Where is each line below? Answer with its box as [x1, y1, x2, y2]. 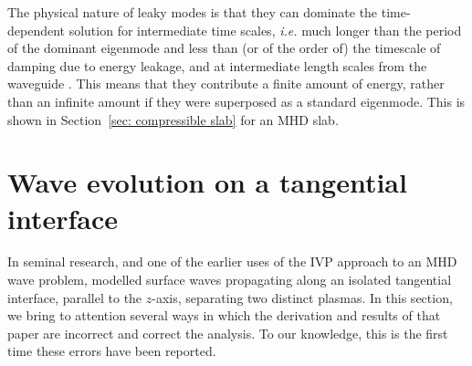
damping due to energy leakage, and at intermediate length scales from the [7, 56, 427, 75]
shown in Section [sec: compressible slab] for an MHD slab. [7, 110, 339, 129]
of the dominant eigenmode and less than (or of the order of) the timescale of [7, 38, 441, 58]
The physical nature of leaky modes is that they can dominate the [7, 3, 378, 21]
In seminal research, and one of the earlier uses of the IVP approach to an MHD [7, 252, 457, 271]
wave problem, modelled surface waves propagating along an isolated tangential [7, 270, 452, 289]
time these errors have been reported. [7, 341, 216, 361]
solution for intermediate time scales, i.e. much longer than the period [68, 20, 462, 39]
